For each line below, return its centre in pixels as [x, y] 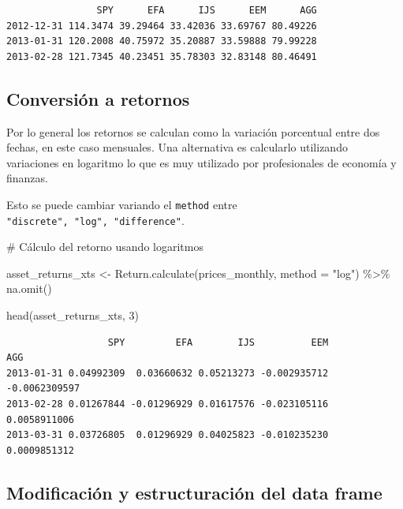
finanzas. [27, 178]
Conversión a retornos [98, 98]
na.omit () [29, 288]
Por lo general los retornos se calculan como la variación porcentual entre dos [193, 131]
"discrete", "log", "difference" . [95, 220]
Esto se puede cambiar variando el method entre [122, 204]
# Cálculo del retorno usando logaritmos [105, 247]
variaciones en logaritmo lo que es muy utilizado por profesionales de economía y [201, 162]
